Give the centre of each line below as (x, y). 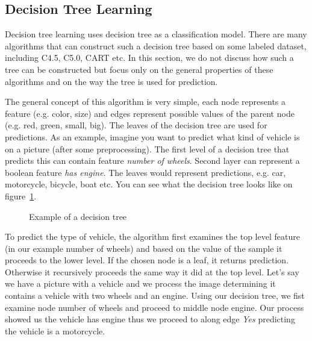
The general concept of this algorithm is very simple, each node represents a (145, 102)
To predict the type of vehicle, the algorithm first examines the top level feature (152, 236)
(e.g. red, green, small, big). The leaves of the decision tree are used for (136, 125)
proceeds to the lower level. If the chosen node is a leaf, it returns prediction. (147, 260)
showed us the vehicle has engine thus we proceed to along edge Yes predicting (150, 319)
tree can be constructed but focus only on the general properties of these (139, 69)
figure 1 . (21, 196)
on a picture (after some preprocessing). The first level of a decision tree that (147, 149)
